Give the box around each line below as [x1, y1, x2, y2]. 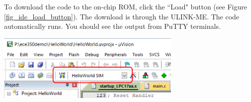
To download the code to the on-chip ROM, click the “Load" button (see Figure [4, 1, 247, 11]
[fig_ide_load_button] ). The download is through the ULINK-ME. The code [4, 11, 240, 21]
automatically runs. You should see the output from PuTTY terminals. [4, 21, 221, 31]
